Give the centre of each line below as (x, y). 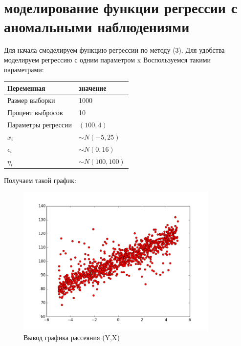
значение (92, 88)
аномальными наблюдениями (97, 27)
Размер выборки (31, 100)
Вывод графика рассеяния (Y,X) (72, 337)
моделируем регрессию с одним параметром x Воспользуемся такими (108, 59)
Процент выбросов (35, 112)
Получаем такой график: (40, 180)
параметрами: (24, 69)
